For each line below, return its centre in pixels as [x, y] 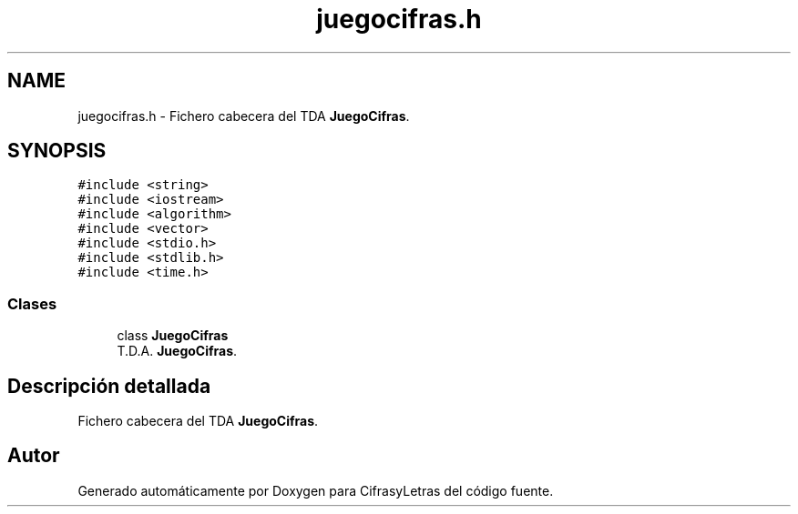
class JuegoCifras [173, 336]
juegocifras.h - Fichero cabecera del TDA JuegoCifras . [244, 116]
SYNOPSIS [57, 151]
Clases [32, 303]
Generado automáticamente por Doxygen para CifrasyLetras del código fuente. [316, 490]
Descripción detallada [109, 386]
